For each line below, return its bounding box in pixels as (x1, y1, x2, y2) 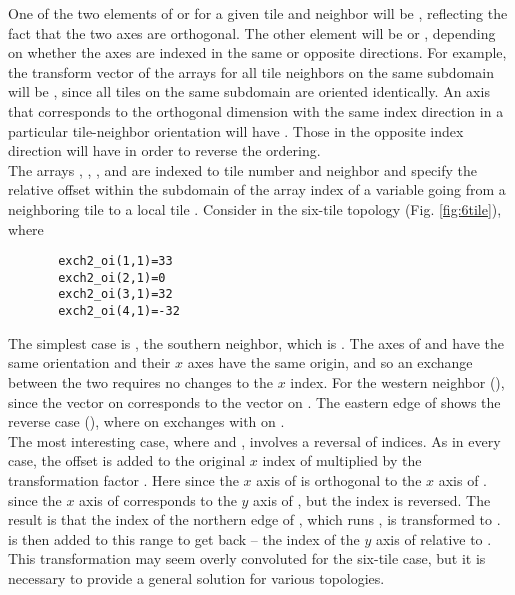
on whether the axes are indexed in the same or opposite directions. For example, (8, 42, 507, 63)
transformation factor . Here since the (8, 469, 239, 490)
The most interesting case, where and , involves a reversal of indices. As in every (8, 430, 501, 451)
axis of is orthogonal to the (256, 469, 422, 490)
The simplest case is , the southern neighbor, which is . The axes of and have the (8, 332, 505, 353)
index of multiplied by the (262, 450, 422, 471)
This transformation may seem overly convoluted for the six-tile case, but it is (8, 548, 486, 569)
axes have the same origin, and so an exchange (187, 352, 473, 373)
